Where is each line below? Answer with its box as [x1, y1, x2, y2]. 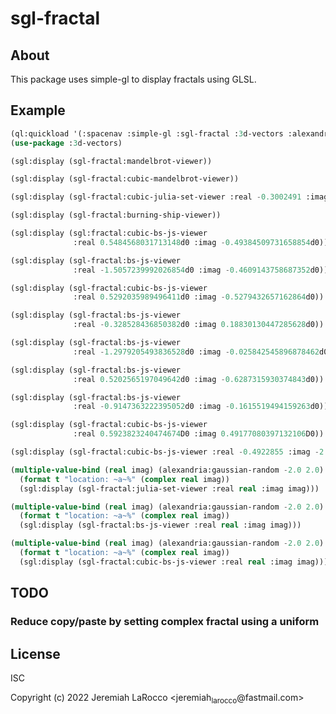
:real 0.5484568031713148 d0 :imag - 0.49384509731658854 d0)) [73, 237, 329, 247]
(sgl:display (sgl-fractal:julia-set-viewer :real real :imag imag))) [19, 483, 320, 494]
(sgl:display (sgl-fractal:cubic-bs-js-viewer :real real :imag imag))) [19, 557, 329, 567]
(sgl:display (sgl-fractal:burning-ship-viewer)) [10, 210, 222, 221]
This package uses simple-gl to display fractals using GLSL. [10, 73, 257, 85]
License [10, 645, 61, 662]
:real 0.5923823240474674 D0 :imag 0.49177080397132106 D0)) [73, 429, 325, 439]
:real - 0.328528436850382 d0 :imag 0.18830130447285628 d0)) [73, 320, 325, 330]
